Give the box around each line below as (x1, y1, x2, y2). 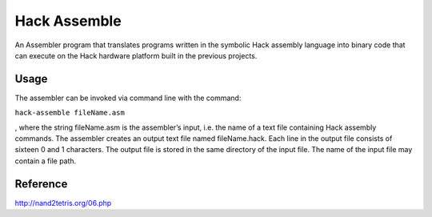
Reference (14, 177, 68, 191)
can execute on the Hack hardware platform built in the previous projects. (14, 50, 258, 60)
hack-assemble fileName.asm (14, 108, 126, 118)
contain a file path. (14, 156, 77, 166)
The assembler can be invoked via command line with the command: (14, 93, 242, 102)
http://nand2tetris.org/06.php (14, 198, 112, 207)
